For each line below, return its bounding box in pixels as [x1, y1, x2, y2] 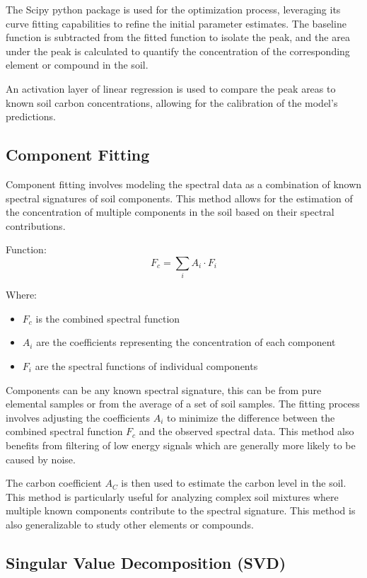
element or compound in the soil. [6, 57, 148, 72]
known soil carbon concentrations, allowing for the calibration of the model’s [6, 95, 338, 110]
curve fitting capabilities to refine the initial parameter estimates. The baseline [6, 16, 346, 30]
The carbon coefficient [6, 475, 102, 490]
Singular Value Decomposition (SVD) [6, 551, 286, 573]
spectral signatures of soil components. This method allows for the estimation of [6, 190, 353, 205]
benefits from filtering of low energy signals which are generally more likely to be [6, 438, 356, 452]
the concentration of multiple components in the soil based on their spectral [6, 204, 334, 219]
